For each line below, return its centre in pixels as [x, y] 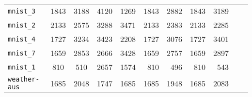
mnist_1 [22, 67]
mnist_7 [22, 53]
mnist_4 [22, 39]
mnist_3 [22, 11]
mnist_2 [22, 25]
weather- [24, 79]
